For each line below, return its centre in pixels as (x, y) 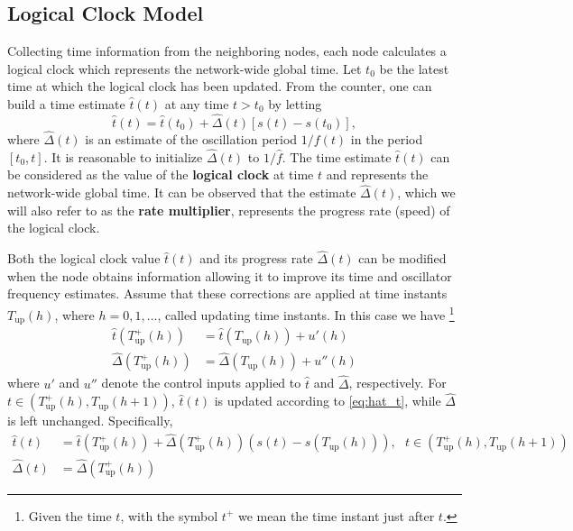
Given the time (70, 515)
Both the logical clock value (84, 258)
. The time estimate (337, 156)
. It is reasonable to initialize (123, 156)
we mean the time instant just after (336, 515)
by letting (295, 103)
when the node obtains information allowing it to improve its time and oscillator (230, 275)
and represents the (377, 174)
